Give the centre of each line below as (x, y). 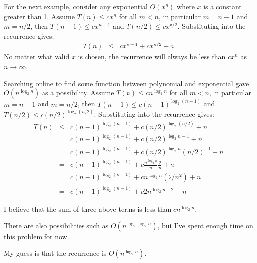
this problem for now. (37, 236)
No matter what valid (37, 57)
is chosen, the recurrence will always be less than (152, 57)
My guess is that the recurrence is (55, 253)
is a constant (222, 6)
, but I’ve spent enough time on (205, 225)
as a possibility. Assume (78, 93)
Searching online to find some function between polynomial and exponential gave (127, 83)
